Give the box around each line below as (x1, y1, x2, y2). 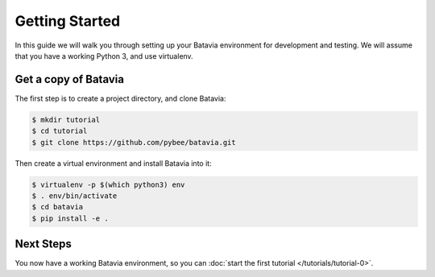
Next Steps (14, 238, 72, 251)
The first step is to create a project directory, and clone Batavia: (14, 93, 226, 103)
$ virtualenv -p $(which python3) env (31, 180, 185, 189)
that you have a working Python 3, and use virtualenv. (14, 51, 193, 60)
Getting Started (14, 12, 121, 30)
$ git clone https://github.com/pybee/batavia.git (31, 138, 237, 147)
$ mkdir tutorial (31, 115, 101, 124)
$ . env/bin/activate (31, 191, 118, 201)
